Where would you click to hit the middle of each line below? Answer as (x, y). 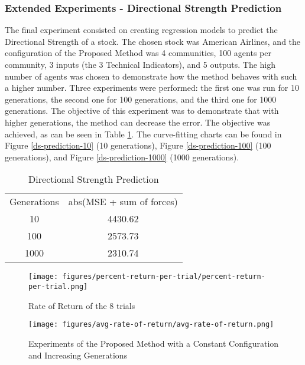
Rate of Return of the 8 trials (82, 305)
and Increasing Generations (78, 355)
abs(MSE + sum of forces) (123, 202)
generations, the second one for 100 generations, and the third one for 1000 (141, 99)
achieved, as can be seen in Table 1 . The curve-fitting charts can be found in (143, 134)
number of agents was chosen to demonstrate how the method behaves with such (151, 76)
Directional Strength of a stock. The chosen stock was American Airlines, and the (153, 41)
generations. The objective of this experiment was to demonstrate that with (142, 111)
